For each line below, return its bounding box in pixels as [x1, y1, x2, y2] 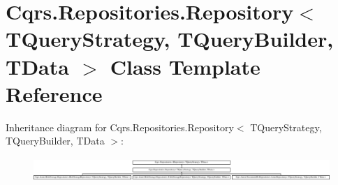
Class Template [110, 52, 260, 80]
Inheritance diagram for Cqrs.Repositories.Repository [6, 119, 234, 134]
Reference [6, 79, 103, 108]
